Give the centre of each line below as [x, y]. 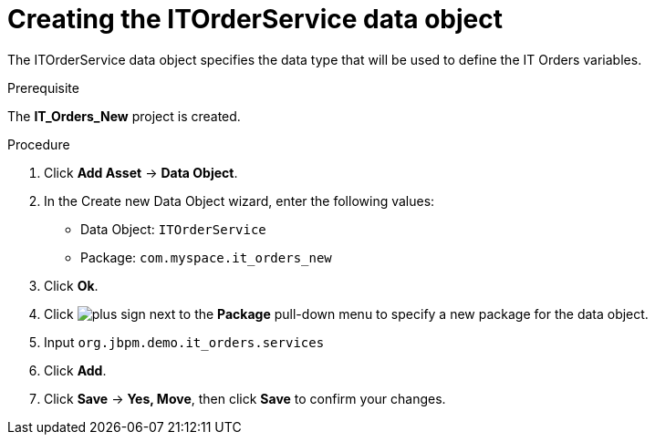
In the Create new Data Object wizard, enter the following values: [239, 200]
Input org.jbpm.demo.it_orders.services [184, 342]
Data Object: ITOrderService [173, 229]
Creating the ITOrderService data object [255, 19]
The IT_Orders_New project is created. [124, 116]
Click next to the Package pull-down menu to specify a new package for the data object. [346, 314]
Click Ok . [71, 285]
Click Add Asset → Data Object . [141, 172]
